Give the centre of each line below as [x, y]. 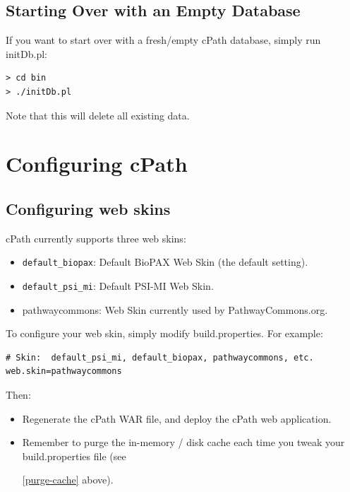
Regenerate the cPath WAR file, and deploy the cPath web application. [177, 418]
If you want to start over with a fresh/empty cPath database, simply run [163, 40]
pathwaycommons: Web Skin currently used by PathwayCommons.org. [175, 309]
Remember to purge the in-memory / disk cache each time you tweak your [183, 442]
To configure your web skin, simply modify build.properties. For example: [164, 333]
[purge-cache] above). [68, 480]
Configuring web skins [88, 208]
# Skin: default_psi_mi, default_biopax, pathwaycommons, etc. [160, 357]
